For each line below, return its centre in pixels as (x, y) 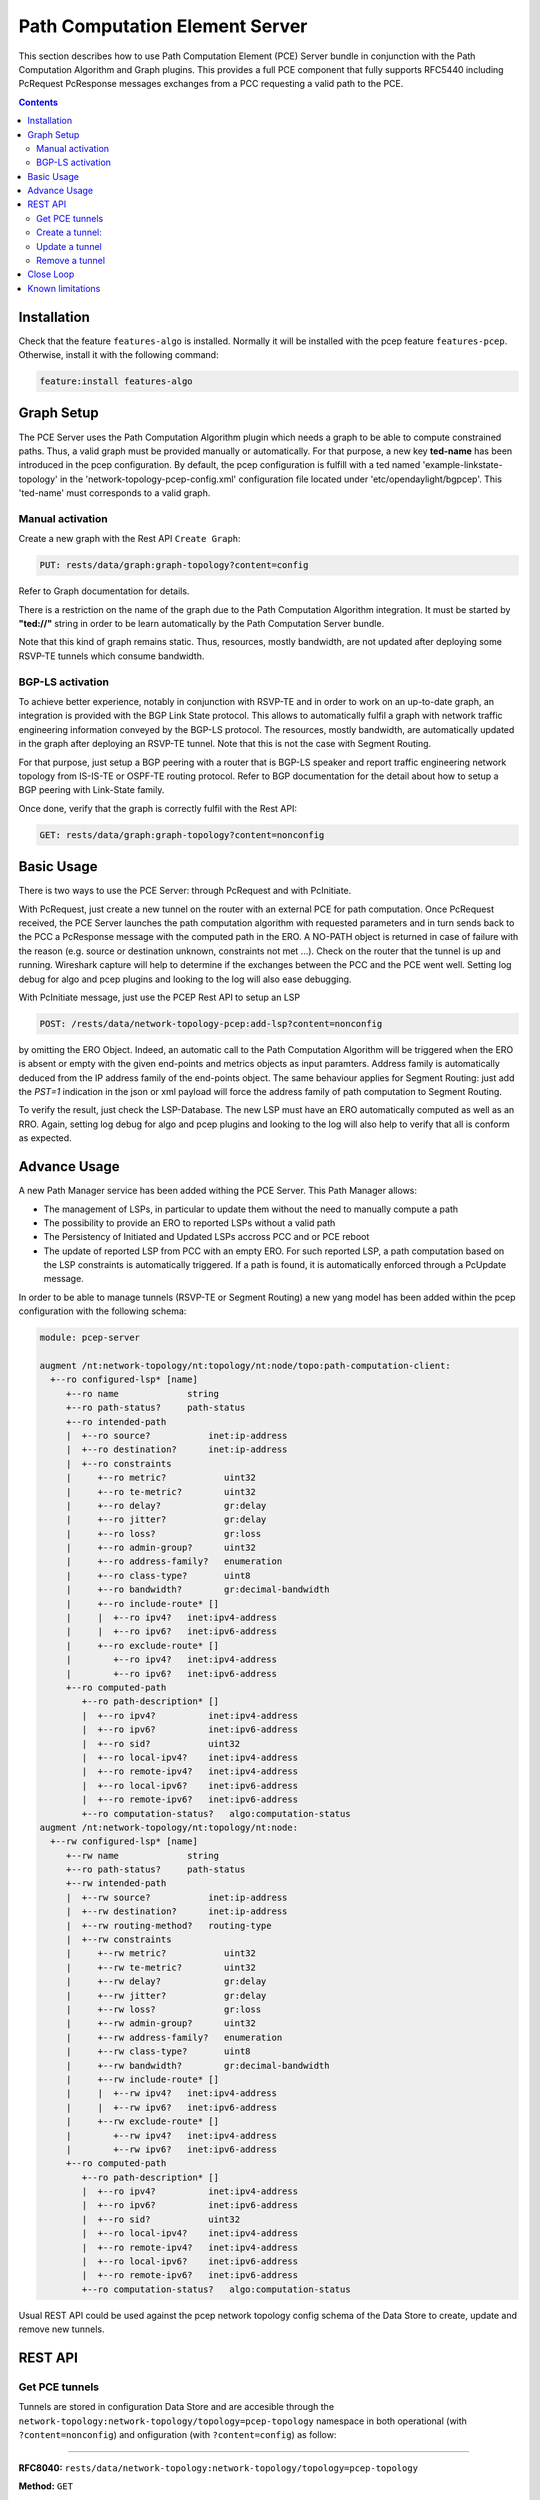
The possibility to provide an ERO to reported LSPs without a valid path (189, 1222)
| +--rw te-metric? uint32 (161, 1967)
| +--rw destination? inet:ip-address (176, 1911)
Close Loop (51, 274)
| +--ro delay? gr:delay (166, 1505)
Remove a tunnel (70, 261)
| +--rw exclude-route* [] (142, 2121)
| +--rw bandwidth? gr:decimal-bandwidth (197, 2065)
